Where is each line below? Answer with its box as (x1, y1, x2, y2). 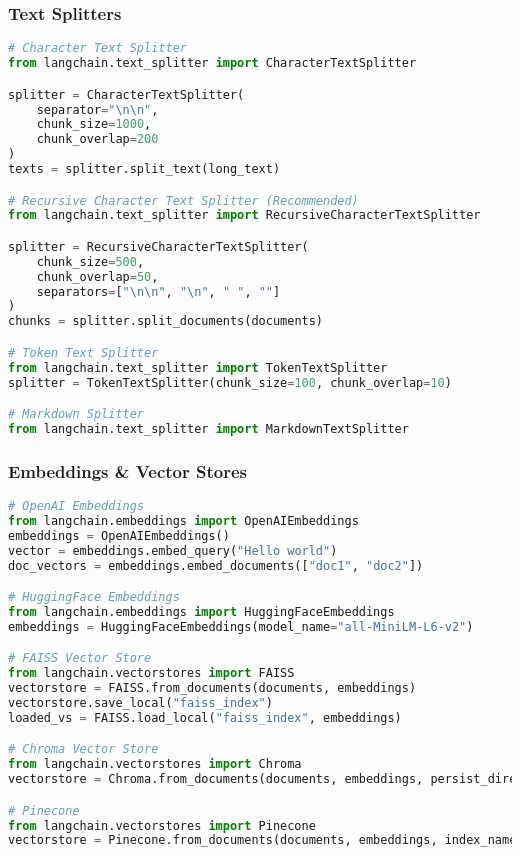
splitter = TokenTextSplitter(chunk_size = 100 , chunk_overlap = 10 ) (8, 375, 452, 390)
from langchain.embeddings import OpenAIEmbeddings (8, 513, 359, 528)
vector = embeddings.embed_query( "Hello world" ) (8, 543, 338, 558)
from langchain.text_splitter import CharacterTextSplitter (8, 56, 417, 71)
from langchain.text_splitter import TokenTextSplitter (8, 360, 388, 375)
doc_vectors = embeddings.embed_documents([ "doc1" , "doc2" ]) (8, 558, 424, 573)
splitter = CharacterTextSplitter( (8, 87, 245, 102)
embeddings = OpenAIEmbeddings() (8, 528, 230, 543)
